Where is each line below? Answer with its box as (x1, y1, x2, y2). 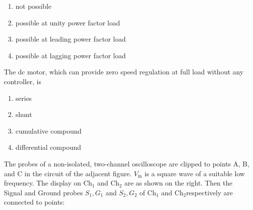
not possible (15, 1, 51, 11)
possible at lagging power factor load (15, 50, 126, 60)
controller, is (4, 76, 41, 86)
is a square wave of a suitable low (144, 168, 245, 178)
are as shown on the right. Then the (124, 178, 233, 188)
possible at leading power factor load (15, 34, 126, 44)
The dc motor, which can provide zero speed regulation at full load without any (4, 67, 244, 77)
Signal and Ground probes (4, 187, 83, 197)
